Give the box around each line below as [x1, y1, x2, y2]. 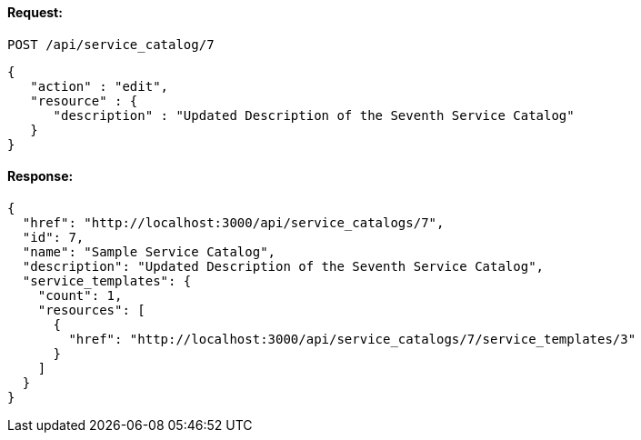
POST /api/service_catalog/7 [7, 36, 215, 52]
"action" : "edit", [30, 78, 169, 94]
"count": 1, [37, 287, 123, 303]
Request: [7, 5, 63, 20]
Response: [7, 168, 74, 185]
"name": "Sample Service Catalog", [22, 244, 276, 259]
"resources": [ [37, 302, 145, 317]
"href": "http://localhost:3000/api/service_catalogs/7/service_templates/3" [68, 331, 636, 346]
